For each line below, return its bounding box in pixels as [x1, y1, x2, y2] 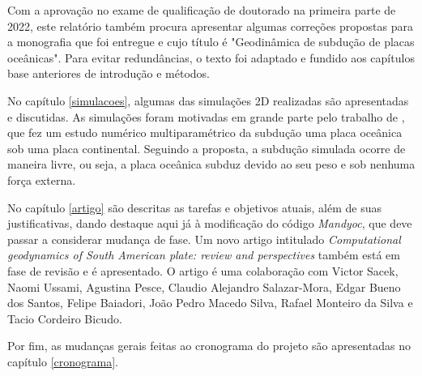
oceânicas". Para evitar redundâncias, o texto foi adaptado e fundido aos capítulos [7, 49, 415, 66]
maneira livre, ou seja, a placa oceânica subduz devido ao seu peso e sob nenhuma [7, 156, 416, 173]
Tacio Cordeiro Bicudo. [7, 310, 122, 327]
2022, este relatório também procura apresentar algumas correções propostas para [7, 17, 413, 34]
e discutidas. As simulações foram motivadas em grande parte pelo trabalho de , [7, 108, 405, 125]
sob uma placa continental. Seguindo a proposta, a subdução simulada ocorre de [7, 139, 406, 156]
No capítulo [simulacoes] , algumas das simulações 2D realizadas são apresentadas [7, 92, 409, 109]
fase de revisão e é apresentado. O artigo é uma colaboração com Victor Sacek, [7, 262, 399, 279]
